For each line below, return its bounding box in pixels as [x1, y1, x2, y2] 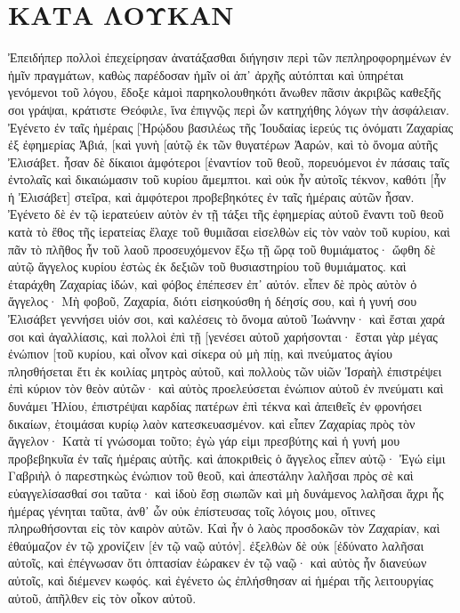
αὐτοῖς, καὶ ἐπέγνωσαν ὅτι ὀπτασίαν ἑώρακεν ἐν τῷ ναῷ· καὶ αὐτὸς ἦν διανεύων [8, 553, 427, 572]
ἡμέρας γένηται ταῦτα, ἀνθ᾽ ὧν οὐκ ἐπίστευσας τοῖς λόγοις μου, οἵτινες [8, 501, 375, 520]
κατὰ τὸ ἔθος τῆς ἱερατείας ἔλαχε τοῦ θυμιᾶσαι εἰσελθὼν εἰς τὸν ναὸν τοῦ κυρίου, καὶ [8, 222, 450, 241]
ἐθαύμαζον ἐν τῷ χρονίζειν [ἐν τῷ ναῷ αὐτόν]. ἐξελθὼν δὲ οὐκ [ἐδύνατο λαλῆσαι [8, 536, 424, 554]
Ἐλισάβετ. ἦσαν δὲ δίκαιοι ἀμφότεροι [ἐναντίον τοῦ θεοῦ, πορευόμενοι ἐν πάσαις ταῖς [8, 152, 449, 171]
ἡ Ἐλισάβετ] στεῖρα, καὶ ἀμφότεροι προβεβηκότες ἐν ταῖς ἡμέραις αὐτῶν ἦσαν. [8, 187, 415, 206]
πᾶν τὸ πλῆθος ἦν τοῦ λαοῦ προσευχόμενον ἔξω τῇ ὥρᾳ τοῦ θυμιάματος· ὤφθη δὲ [8, 239, 436, 258]
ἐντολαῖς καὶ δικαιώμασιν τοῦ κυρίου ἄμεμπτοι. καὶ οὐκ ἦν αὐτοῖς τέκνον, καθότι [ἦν [8, 170, 447, 189]
